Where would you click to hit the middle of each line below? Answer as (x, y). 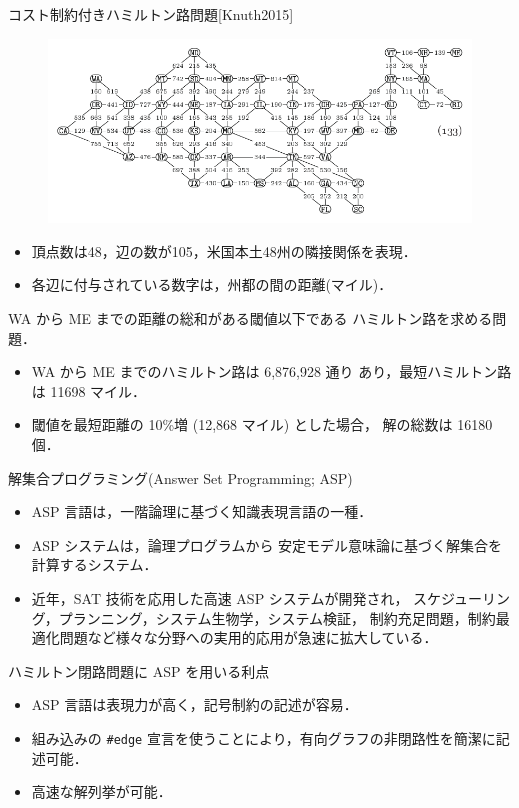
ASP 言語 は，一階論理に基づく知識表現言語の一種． (202, 511)
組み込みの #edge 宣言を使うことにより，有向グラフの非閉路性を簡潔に (263, 737)
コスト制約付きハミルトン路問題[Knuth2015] (151, 14)
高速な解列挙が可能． (101, 791)
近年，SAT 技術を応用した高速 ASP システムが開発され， (220, 597)
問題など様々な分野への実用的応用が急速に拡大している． (248, 637)
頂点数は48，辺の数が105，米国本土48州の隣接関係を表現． (224, 250)
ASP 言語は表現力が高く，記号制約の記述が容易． (194, 704)
